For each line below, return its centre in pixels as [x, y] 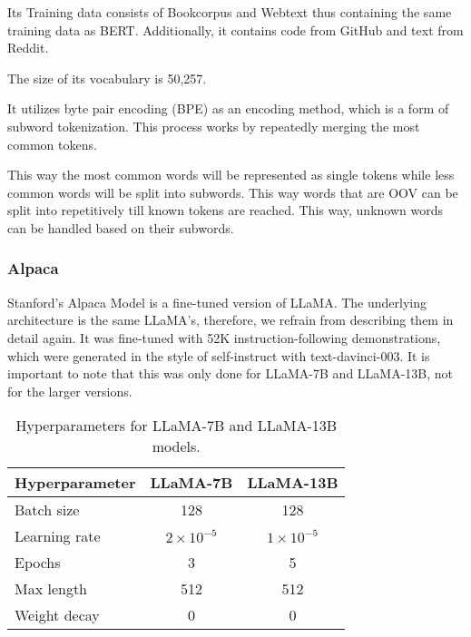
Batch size [47, 510]
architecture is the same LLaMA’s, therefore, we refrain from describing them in [231, 320]
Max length [51, 589]
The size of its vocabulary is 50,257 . [107, 78]
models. [176, 446]
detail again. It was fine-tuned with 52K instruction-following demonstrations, [224, 337]
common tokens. [52, 144]
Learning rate [58, 536]
